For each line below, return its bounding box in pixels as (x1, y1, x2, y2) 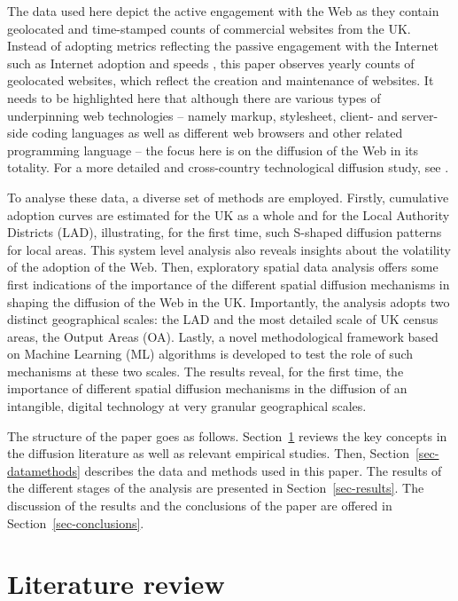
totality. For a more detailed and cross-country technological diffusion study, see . (7, 158, 449, 177)
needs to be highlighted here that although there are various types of (7, 88, 381, 107)
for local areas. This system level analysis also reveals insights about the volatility (7, 240, 451, 258)
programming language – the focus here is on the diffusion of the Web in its (7, 140, 418, 159)
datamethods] (7, 461, 81, 479)
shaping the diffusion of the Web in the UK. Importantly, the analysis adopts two (7, 292, 450, 311)
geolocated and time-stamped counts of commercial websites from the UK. (7, 19, 411, 37)
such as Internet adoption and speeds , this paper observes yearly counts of (7, 53, 415, 72)
